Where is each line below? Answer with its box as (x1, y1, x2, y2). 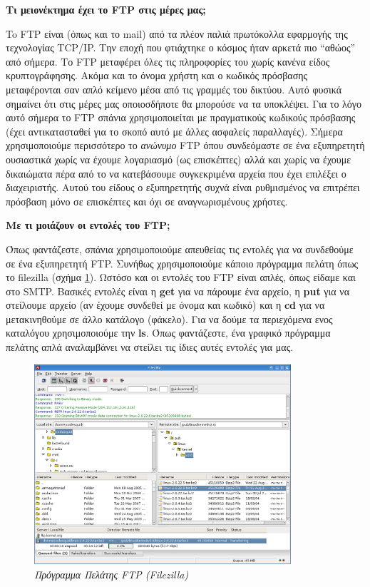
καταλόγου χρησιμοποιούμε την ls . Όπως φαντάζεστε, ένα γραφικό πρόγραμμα (6, 325, 331, 340)
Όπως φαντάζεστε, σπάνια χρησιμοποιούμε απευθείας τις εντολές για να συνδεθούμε (6, 241, 354, 256)
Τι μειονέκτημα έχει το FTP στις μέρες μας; (6, 2, 206, 16)
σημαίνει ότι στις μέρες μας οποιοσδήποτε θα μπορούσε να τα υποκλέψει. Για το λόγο (6, 96, 362, 111)
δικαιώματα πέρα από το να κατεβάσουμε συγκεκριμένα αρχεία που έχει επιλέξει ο (6, 165, 346, 180)
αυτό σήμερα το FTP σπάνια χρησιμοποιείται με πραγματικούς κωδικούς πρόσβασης (6, 110, 356, 125)
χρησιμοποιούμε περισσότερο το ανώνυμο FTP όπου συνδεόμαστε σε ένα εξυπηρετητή (6, 138, 365, 153)
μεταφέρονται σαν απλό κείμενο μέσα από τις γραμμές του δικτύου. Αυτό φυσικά (6, 81, 342, 96)
